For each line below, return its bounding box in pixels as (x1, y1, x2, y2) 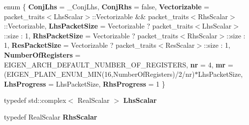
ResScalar (165, 40, 195, 50)
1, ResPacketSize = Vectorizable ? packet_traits (4, 40, 156, 50)
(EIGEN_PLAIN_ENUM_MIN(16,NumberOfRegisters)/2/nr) (4, 69, 195, 79)
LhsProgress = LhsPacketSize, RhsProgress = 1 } (4, 78, 165, 89)
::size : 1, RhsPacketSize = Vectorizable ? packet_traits (4, 30, 178, 40)
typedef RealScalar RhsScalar (4, 111, 97, 122)
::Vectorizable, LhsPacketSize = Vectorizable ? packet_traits (4, 21, 193, 31)
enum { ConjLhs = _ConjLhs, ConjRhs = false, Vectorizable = (4, 1, 210, 11)
